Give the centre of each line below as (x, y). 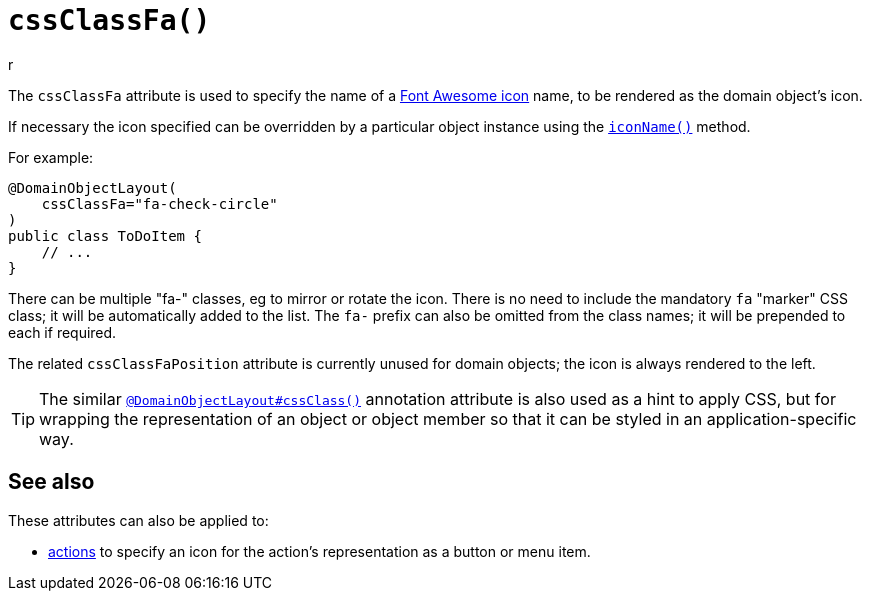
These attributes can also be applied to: (138, 520)
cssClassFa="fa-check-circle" (159, 203)
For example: (51, 157)
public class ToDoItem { (105, 235)
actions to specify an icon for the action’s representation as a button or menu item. (319, 551)
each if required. (62, 332)
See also (51, 482)
